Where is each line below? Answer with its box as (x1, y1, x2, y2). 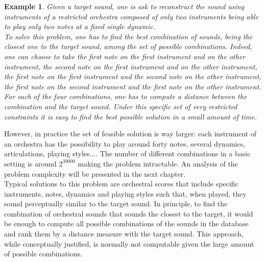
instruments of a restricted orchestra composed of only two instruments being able (4, 11, 259, 21)
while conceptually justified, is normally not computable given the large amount (4, 238, 254, 249)
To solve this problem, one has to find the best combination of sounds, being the (4, 31, 253, 41)
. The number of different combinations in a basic (95, 148, 251, 159)
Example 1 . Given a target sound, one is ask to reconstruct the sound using (4, 1, 245, 11)
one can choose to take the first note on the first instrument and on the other (4, 51, 246, 61)
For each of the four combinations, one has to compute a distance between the (4, 91, 247, 102)
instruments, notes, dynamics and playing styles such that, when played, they (4, 188, 247, 199)
